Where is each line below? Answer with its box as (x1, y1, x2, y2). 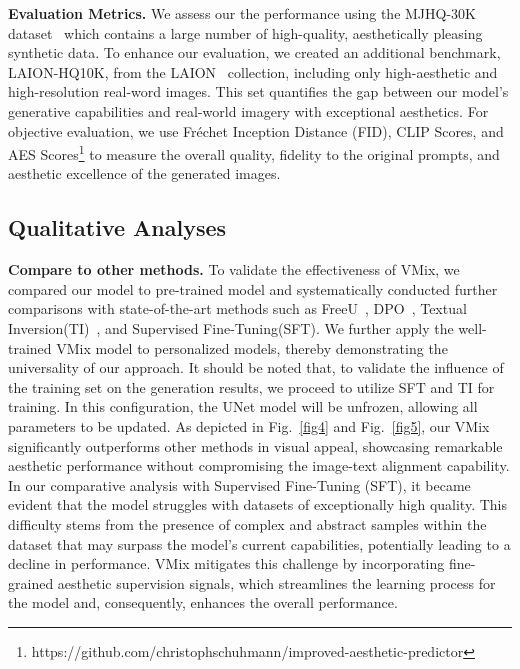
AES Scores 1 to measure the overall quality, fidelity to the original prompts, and (8, 141, 500, 164)
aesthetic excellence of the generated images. (8, 163, 281, 184)
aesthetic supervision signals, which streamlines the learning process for (57, 572, 496, 593)
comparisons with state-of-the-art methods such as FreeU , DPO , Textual (8, 298, 467, 319)
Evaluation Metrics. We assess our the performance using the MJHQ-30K (8, 3, 477, 23)
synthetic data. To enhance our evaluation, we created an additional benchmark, (8, 42, 501, 63)
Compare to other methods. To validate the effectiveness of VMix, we (8, 259, 460, 280)
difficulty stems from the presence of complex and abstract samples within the (8, 513, 487, 534)
